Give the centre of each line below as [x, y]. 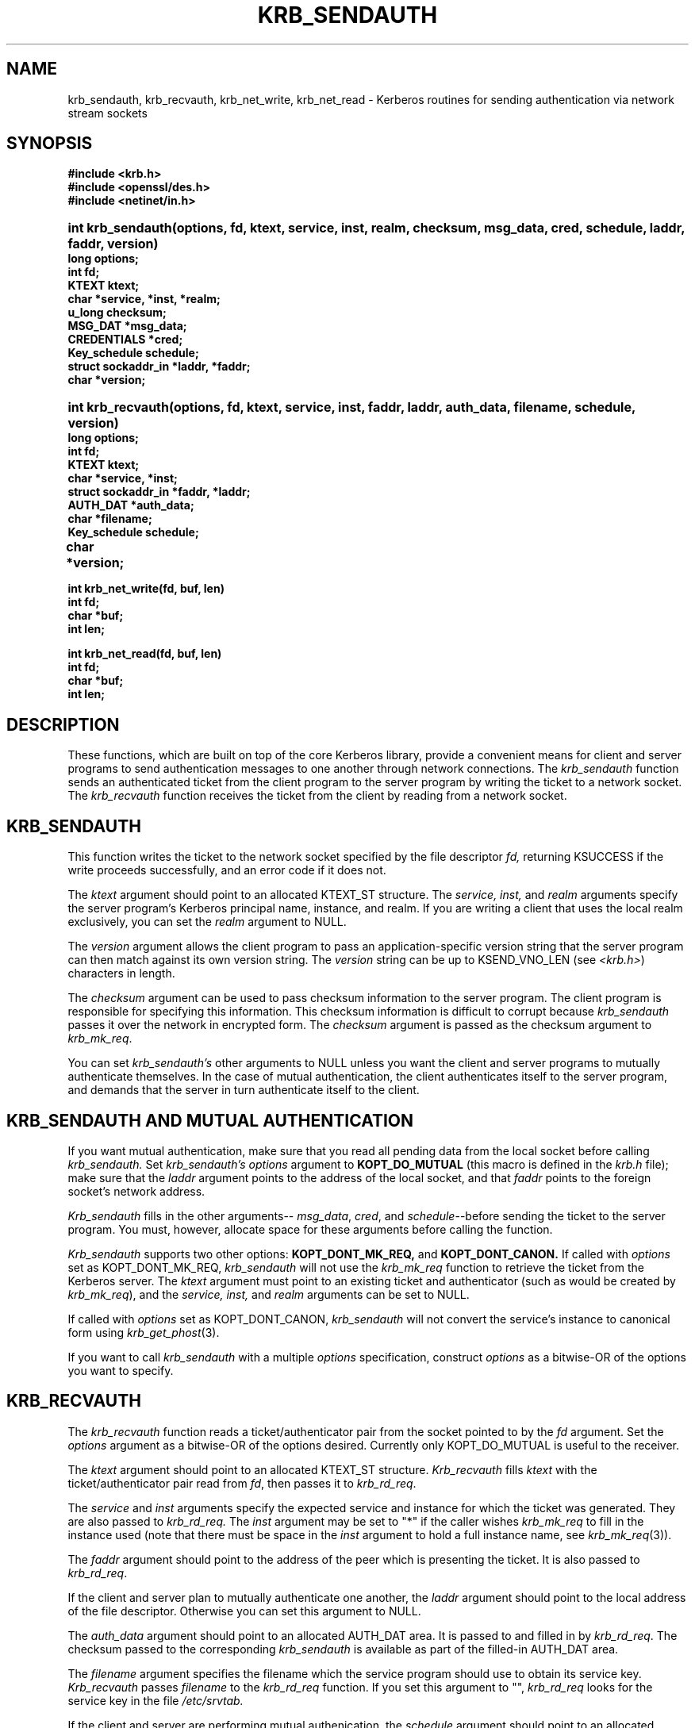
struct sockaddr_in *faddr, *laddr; [159, 492]
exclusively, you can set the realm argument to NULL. [207, 922]
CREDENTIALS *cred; [125, 340]
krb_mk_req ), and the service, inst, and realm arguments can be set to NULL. [269, 1294]
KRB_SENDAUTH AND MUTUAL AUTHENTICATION [210, 1120]
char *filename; [110, 519]
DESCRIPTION [63, 724]
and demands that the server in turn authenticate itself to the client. [244, 1090]
